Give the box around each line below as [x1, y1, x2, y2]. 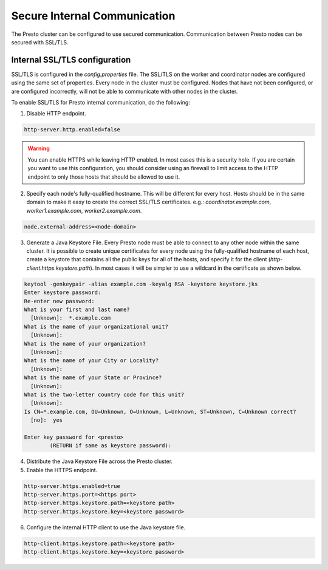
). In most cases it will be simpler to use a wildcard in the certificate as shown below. [90, 264, 302, 272]
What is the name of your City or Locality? [24, 357, 159, 364]
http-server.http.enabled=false [24, 126, 121, 133]
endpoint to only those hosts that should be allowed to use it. [27, 173, 180, 180]
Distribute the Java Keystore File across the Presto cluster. [26, 458, 173, 465]
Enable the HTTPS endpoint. [26, 466, 98, 473]
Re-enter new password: [24, 298, 95, 304]
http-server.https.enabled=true [24, 482, 121, 489]
